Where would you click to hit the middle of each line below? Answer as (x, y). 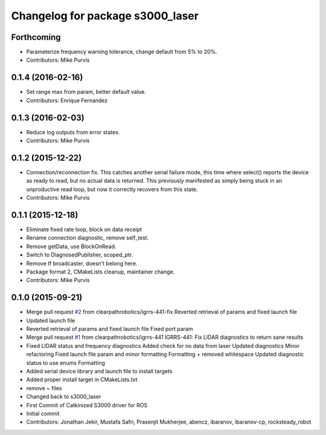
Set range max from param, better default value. (86, 92)
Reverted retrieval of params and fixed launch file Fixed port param (110, 329)
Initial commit (43, 413)
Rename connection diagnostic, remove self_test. (88, 238)
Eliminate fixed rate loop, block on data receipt (84, 229)
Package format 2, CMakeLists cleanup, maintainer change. (101, 272)
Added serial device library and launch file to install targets (99, 371)
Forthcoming (36, 37)
